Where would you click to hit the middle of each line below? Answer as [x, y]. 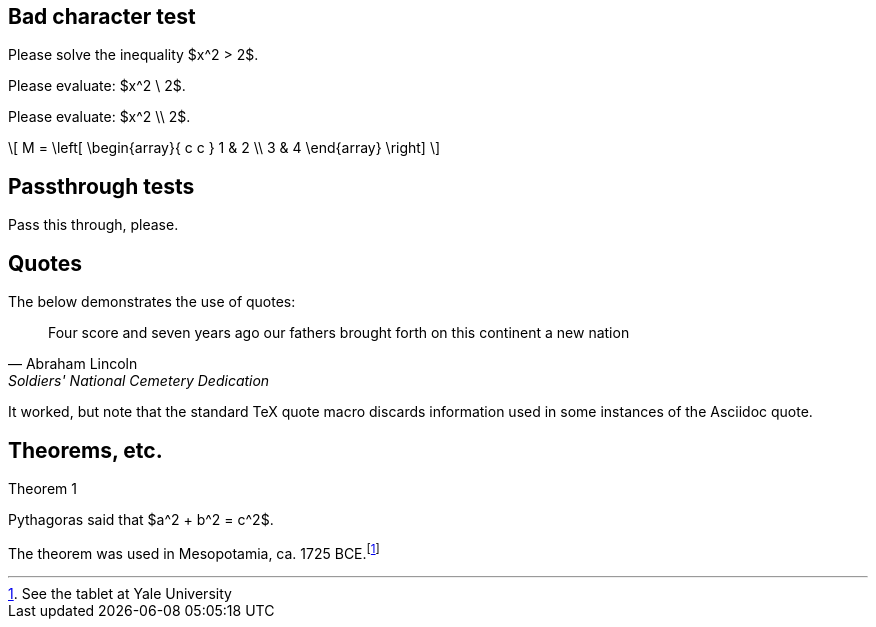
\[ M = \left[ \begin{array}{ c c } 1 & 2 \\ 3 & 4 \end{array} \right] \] [224, 148]
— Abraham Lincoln [73, 364]
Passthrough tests [101, 186]
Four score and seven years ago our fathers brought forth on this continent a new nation [339, 333]
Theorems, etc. [85, 450]
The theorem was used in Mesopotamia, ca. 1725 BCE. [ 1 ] [194, 551]
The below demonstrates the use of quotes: [152, 302]
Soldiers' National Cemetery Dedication [139, 381]
